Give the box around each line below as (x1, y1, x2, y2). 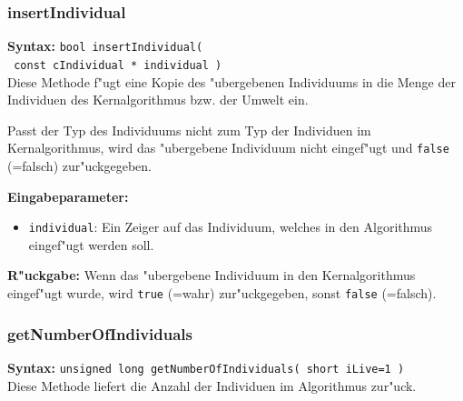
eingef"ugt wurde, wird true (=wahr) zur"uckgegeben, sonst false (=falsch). (7, 284, 437, 302)
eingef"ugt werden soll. (28, 235, 154, 254)
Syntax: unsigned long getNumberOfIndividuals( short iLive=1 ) (7, 357, 405, 376)
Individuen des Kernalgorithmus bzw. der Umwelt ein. (7, 90, 309, 109)
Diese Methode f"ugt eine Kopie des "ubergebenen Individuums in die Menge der (7, 72, 456, 91)
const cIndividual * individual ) (14, 58, 222, 72)
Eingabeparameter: (7, 186, 129, 206)
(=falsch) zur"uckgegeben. (7, 155, 152, 175)
